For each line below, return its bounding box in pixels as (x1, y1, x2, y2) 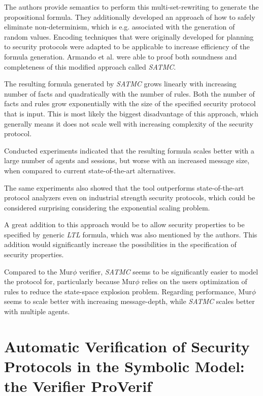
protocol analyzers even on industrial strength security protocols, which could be (4, 192, 255, 203)
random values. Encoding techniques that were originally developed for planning (4, 31, 254, 42)
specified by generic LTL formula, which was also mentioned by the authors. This (4, 229, 257, 239)
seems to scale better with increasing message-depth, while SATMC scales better (4, 296, 255, 307)
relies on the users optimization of (142, 276, 247, 287)
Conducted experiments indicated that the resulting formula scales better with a (4, 145, 254, 156)
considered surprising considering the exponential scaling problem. (4, 202, 210, 212)
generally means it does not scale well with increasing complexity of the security (4, 118, 253, 129)
